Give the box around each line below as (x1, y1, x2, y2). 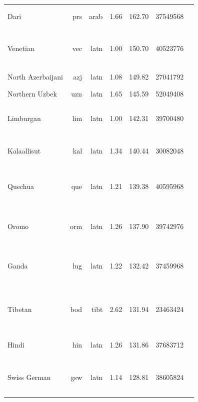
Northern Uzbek (7, 88, 57, 99)
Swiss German (7, 371, 51, 382)
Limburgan (7, 113, 41, 123)
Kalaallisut (7, 145, 41, 155)
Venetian (7, 43, 34, 53)
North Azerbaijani (7, 71, 63, 81)
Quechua (7, 181, 34, 191)
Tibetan (7, 303, 32, 314)
